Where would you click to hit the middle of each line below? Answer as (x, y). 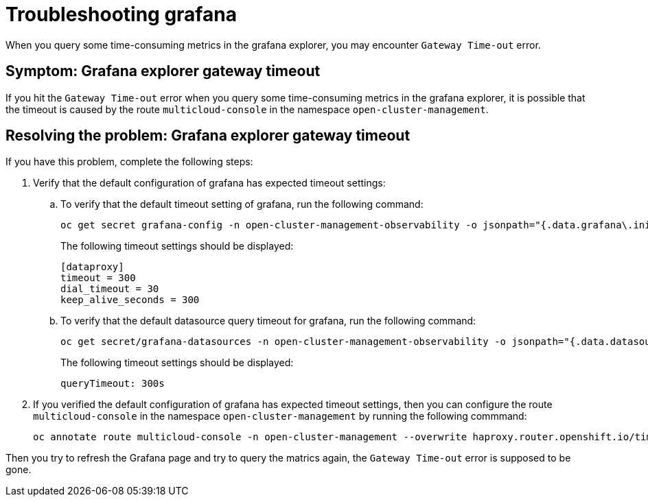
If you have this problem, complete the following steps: (129, 162)
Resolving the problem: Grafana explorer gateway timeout (208, 136)
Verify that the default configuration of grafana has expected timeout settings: (209, 183)
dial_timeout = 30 (110, 289)
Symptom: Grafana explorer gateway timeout (163, 71)
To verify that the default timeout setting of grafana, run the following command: (242, 204)
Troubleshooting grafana (121, 14)
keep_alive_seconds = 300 (130, 300)
